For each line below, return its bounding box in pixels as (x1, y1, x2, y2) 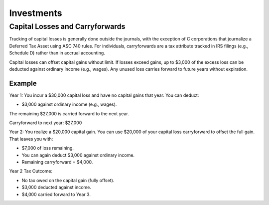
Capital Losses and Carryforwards (9, 22, 126, 31)
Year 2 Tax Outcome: (9, 168, 53, 174)
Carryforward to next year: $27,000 (9, 120, 82, 126)
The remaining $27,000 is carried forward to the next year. (9, 110, 129, 117)
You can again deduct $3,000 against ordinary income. (21, 152, 134, 158)
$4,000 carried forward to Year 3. (21, 191, 91, 197)
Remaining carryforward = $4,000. (21, 159, 93, 165)
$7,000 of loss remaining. (21, 145, 74, 151)
